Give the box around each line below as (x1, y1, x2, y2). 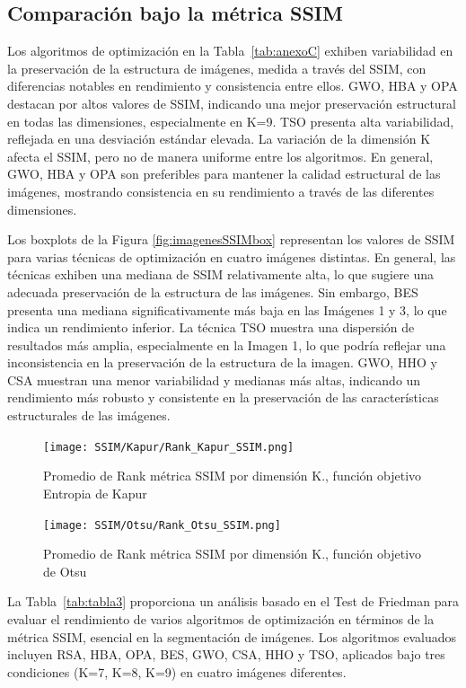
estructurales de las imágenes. (7, 406, 171, 425)
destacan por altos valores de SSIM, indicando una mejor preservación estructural (7, 93, 457, 112)
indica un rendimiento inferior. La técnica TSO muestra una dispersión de (7, 318, 415, 337)
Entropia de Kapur (43, 483, 147, 502)
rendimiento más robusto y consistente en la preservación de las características (7, 388, 439, 407)
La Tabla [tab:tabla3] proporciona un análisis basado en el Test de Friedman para (7, 592, 459, 611)
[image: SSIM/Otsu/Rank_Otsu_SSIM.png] (43, 518, 281, 532)
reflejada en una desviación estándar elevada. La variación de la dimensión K (7, 129, 431, 148)
